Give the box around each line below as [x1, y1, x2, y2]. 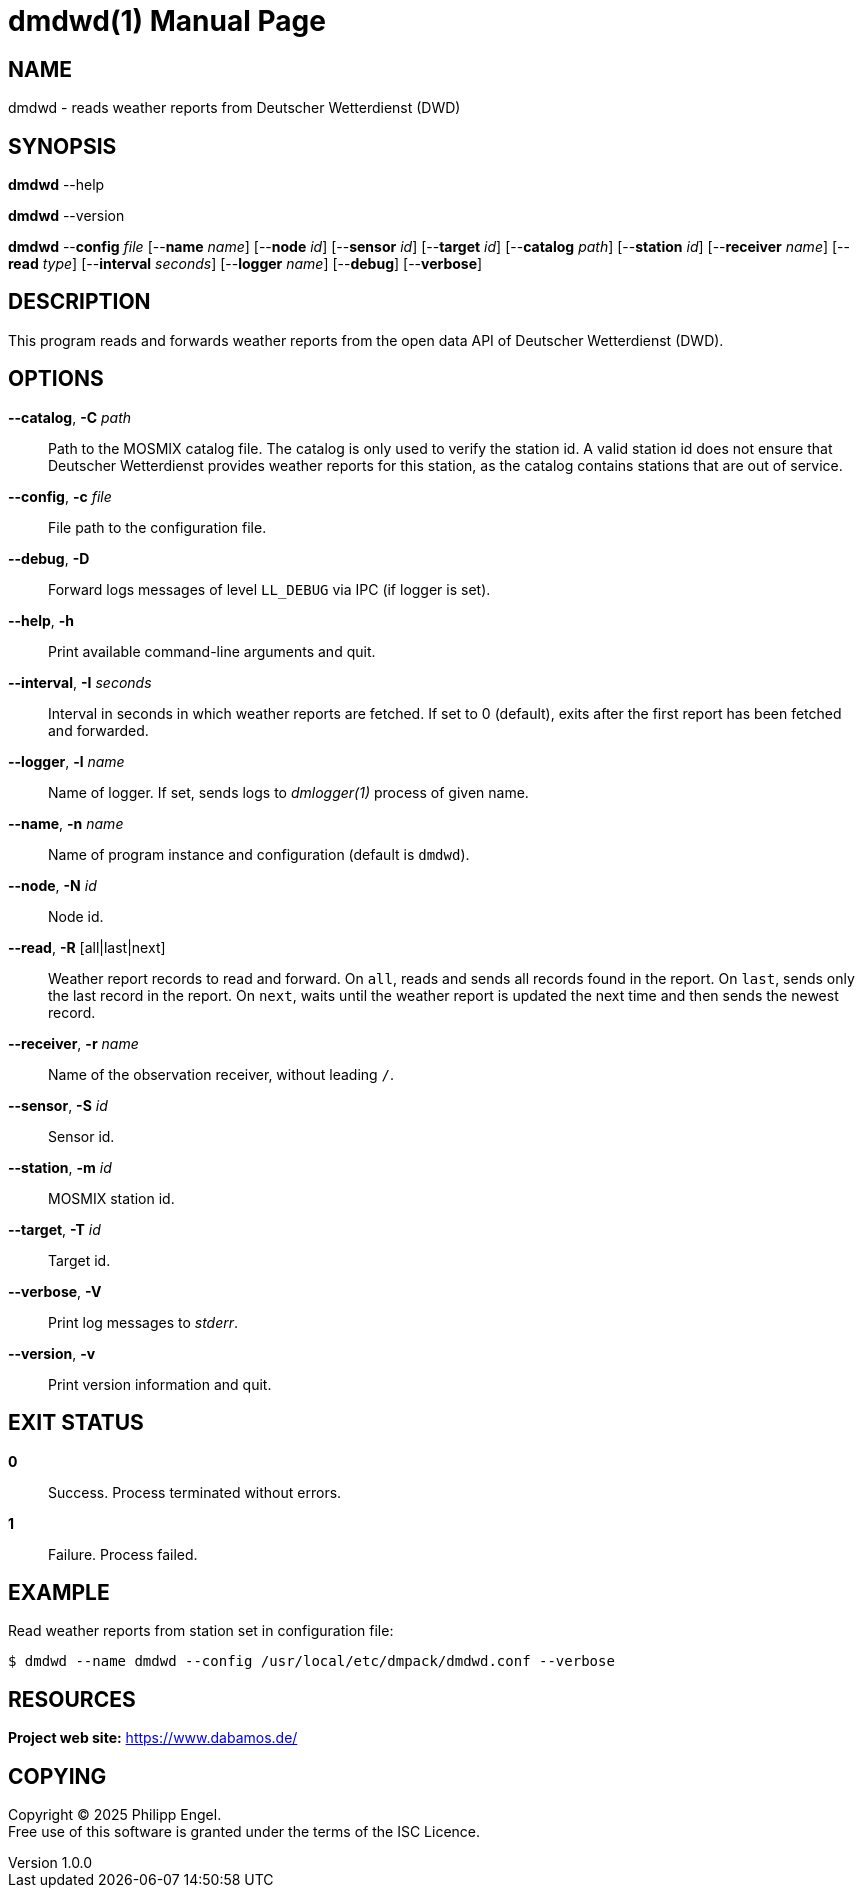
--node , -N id [8, 876, 97, 894]
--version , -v [8, 1344, 96, 1362]
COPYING [8, 1763, 107, 1789]
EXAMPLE [8, 1579, 110, 1605]
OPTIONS [8, 366, 104, 392]
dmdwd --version [8, 207, 125, 225]
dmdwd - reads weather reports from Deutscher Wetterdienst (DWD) [8, 99, 461, 117]
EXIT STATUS [8, 1410, 144, 1436]
